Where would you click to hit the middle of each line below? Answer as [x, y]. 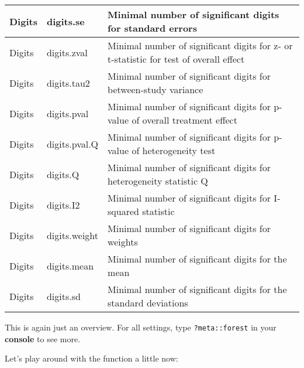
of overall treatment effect [184, 120]
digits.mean [70, 265]
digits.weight [72, 235]
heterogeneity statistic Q [158, 181]
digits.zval [67, 52]
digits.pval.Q [72, 144]
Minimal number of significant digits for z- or [200, 45]
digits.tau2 [68, 83]
